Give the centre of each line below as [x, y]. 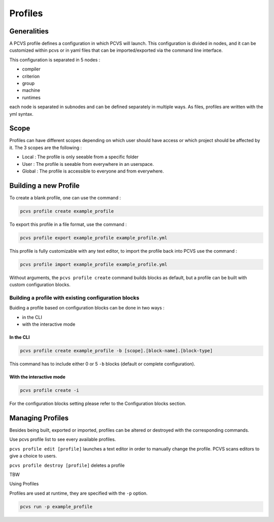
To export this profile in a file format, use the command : [68, 224]
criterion [31, 76]
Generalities [29, 31]
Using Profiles [24, 484]
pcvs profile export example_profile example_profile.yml [94, 238]
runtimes [31, 97]
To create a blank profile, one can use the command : [65, 197]
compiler [31, 69]
